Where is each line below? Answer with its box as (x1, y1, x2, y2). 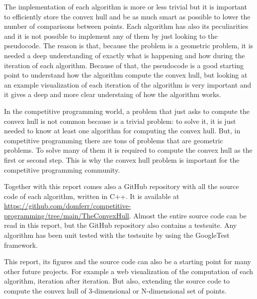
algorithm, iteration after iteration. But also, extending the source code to (4, 276, 230, 286)
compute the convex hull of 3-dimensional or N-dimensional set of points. (4, 286, 227, 296)
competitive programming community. (4, 164, 120, 175)
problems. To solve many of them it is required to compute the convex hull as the (4, 145, 253, 155)
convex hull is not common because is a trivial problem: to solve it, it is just (4, 115, 236, 126)
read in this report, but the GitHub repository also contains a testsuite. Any (4, 220, 237, 230)
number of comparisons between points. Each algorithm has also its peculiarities (4, 21, 249, 31)
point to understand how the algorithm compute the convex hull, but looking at (4, 70, 248, 80)
